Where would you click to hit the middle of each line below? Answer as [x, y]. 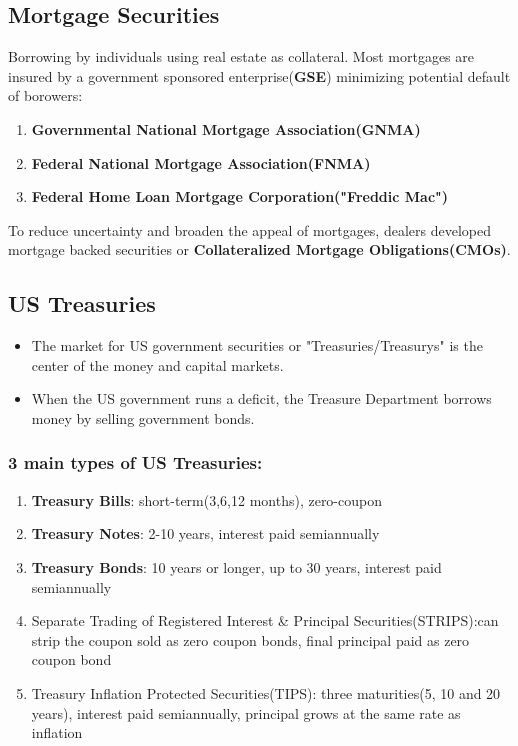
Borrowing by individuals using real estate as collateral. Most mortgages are [241, 56]
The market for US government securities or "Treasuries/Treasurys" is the [257, 345]
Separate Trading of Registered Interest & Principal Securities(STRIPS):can [265, 620]
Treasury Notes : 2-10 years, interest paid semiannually [205, 533]
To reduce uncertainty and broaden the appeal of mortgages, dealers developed [249, 229]
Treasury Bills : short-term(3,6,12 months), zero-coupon [206, 499]
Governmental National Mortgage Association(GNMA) [226, 128]
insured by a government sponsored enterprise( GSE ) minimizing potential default [259, 75]
